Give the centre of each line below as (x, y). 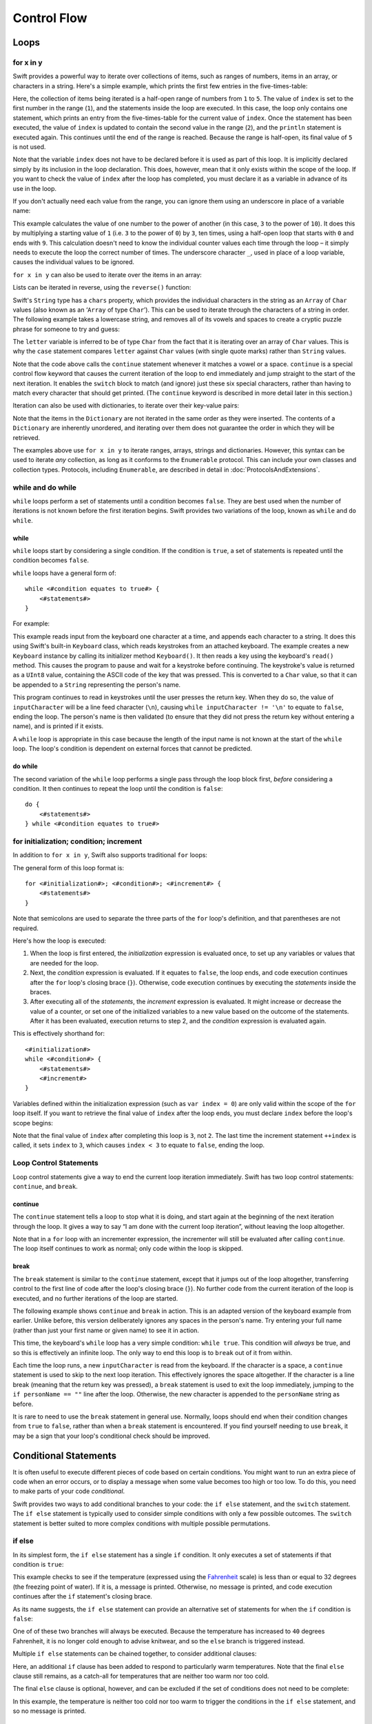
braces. (41, 992)
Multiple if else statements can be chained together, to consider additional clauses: (135, 1654)
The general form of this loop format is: (68, 868)
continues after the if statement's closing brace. (83, 1596)
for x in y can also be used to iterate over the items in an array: (107, 274)
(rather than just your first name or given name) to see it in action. (106, 1330)
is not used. (29, 147)
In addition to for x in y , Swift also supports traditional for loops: (110, 855)
